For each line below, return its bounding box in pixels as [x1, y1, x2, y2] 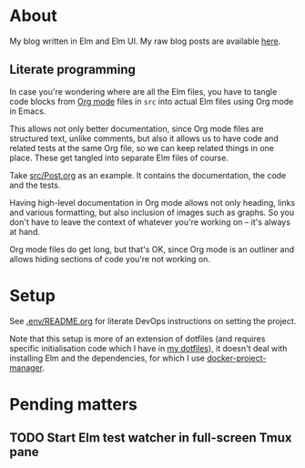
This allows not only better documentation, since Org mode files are [9, 123, 264, 134]
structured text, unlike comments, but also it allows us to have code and [9, 133, 280, 144]
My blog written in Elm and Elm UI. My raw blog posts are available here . [9, 36, 281, 46]
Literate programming [9, 62, 137, 77]
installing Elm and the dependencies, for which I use [9, 352, 206, 363]
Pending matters [9, 393, 138, 414]
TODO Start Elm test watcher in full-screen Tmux [9, 430, 293, 446]
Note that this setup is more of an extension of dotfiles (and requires [9, 333, 266, 344]
